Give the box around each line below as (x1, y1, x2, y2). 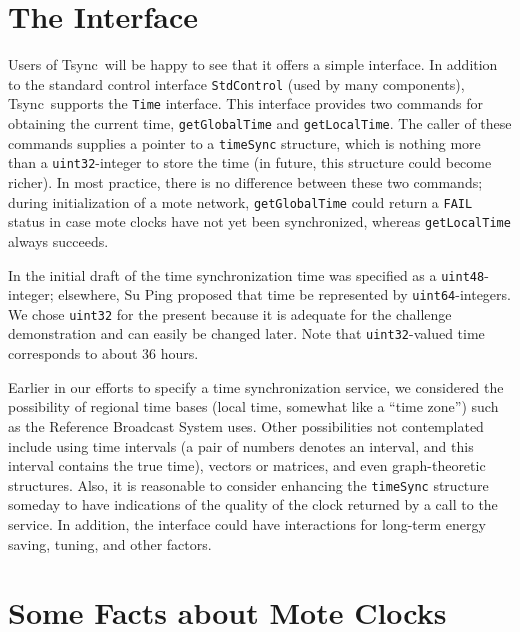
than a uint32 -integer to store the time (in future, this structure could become (8, 152, 492, 173)
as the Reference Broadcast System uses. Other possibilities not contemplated (8, 415, 484, 436)
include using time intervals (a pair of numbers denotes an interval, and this (8, 435, 474, 456)
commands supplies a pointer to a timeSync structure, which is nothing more (8, 132, 481, 153)
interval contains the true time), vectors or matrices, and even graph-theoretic (8, 455, 486, 476)
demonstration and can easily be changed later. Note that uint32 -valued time (8, 323, 485, 344)
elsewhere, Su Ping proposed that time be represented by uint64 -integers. (58, 284, 511, 305)
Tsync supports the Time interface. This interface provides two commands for (8, 93, 483, 114)
